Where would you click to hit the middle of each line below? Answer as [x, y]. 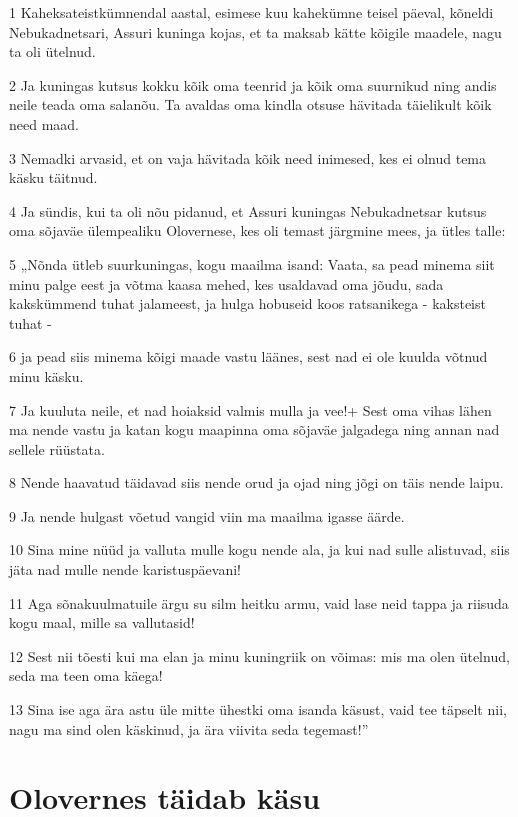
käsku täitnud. [53, 177]
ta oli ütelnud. [52, 51]
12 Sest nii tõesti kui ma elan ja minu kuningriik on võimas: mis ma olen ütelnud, [259, 655]
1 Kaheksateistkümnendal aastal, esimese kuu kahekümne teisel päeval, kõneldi [251, 12]
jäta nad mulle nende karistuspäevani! [125, 569]
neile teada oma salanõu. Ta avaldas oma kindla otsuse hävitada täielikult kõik [250, 104]
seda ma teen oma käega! [86, 675]
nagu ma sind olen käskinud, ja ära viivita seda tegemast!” [189, 728]
